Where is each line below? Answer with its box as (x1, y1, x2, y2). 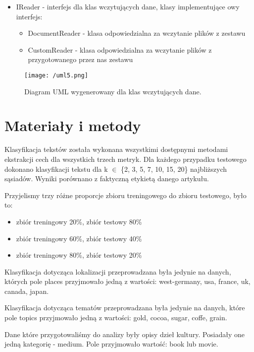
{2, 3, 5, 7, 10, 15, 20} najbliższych (121, 163, 227, 174)
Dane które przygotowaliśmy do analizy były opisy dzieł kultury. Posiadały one (4, 329, 245, 339)
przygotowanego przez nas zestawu (28, 54, 133, 65)
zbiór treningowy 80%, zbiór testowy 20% (16, 250, 142, 260)
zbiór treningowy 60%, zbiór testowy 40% (16, 233, 142, 243)
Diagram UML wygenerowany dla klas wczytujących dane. (24, 86, 202, 96)
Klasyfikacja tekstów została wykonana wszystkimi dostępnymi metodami (4, 144, 228, 154)
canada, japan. (4, 285, 49, 296)
